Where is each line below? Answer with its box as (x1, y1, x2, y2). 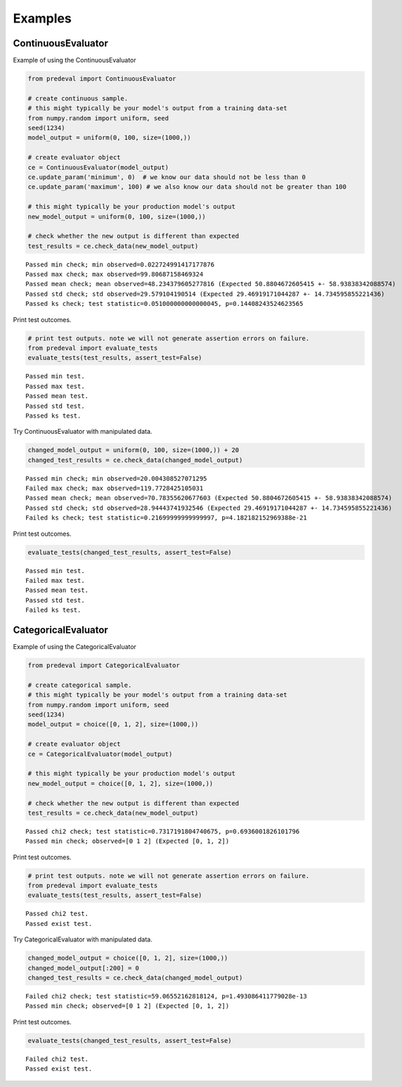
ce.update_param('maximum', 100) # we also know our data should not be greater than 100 (27, 183, 347, 191)
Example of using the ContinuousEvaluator (13, 56, 136, 65)
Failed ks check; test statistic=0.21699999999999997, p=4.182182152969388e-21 (25, 514, 307, 522)
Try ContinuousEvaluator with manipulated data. (13, 427, 153, 436)
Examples (13, 11, 72, 26)
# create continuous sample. (27, 94, 129, 102)
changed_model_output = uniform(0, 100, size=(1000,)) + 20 (27, 446, 240, 454)
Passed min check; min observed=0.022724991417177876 (25, 260, 214, 269)
